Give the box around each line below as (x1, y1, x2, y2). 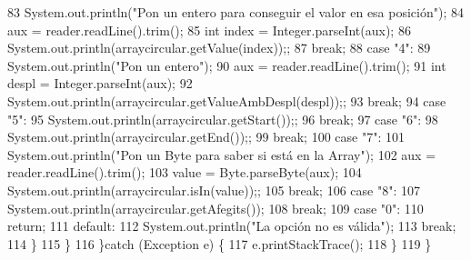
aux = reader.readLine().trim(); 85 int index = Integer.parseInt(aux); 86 (7, 20, 411, 39)
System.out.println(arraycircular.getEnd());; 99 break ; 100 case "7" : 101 (7, 127, 405, 146)
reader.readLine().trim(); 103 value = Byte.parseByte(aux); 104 (7, 163, 362, 182)
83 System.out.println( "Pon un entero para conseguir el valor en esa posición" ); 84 (7, 3, 464, 21)
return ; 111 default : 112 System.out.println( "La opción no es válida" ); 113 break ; (7, 216, 456, 235)
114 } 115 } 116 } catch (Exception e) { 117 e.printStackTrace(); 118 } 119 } (7, 234, 432, 253)
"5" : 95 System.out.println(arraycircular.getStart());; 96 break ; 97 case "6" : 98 (7, 109, 438, 128)
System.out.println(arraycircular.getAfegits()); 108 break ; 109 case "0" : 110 (7, 198, 424, 217)
